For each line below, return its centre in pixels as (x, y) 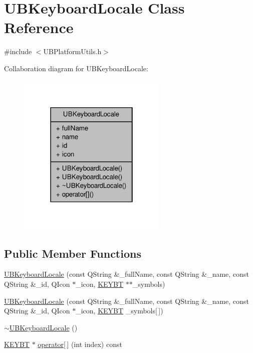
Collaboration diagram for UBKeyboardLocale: (76, 68)
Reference (39, 27)
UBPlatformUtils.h (72, 51)
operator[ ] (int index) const (80, 344)
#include (18, 51)
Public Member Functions (73, 253)
